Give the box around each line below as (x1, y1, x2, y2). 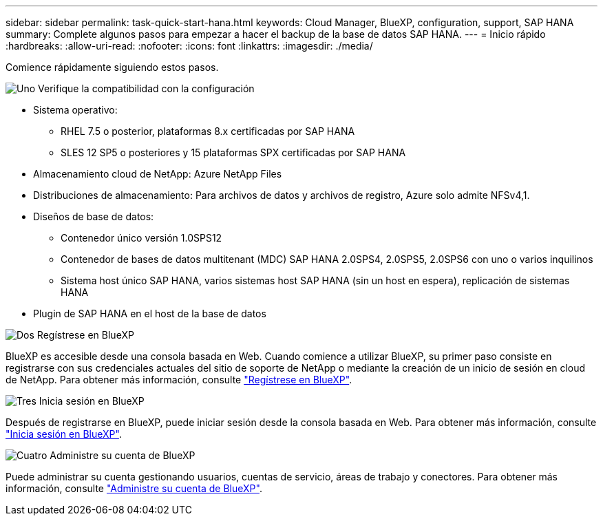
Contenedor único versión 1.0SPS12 (61, 232, 222, 244)
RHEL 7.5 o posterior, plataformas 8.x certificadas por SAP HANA (61, 125, 355, 137)
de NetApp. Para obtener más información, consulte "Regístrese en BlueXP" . (6, 374, 352, 385)
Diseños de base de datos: (33, 211, 154, 222)
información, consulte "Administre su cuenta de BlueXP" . (6, 482, 262, 494)
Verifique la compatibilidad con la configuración (38, 83, 255, 94)
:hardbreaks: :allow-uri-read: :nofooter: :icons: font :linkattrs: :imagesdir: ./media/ (6, 40, 373, 52)
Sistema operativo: (33, 104, 118, 116)
